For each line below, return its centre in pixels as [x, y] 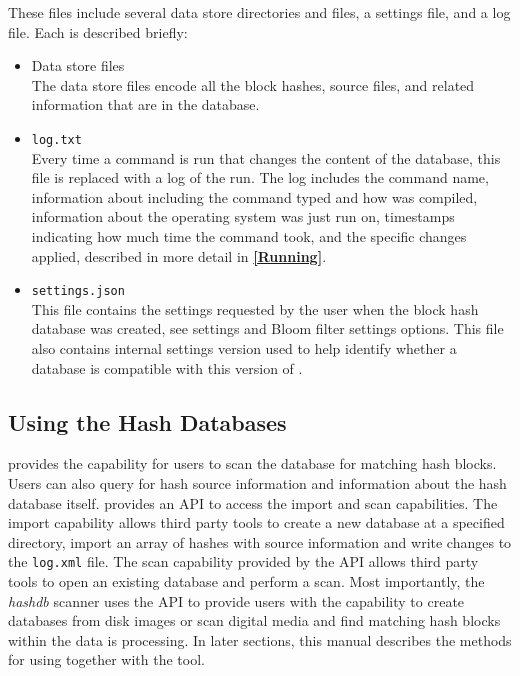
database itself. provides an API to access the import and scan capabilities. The [253, 502]
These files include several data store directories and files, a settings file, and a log [259, 12]
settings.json [78, 291]
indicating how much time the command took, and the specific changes [249, 236]
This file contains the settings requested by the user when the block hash [255, 308]
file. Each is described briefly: [98, 31]
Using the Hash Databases [147, 421]
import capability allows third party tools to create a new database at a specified [256, 522]
